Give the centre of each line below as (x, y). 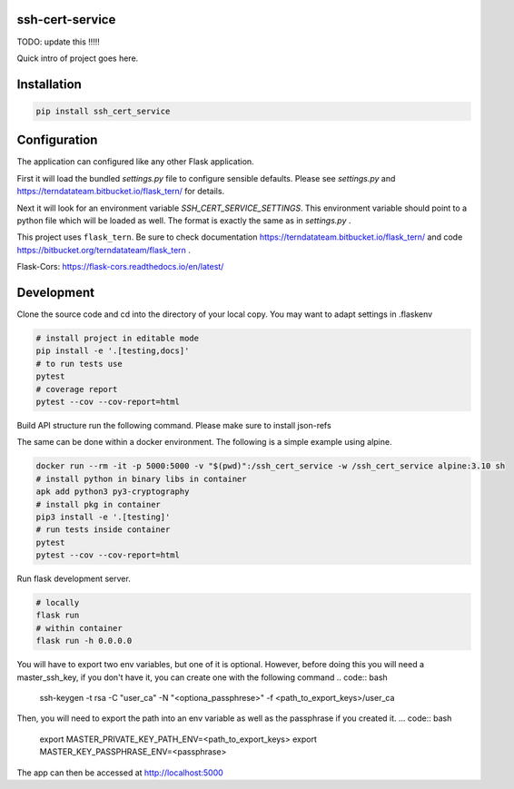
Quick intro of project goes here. (78, 58)
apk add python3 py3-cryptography (113, 492)
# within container (79, 628)
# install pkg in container (98, 504)
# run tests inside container (103, 530)
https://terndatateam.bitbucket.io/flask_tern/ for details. (121, 192)
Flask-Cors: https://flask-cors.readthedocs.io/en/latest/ (120, 267)
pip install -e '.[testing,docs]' (113, 351)
